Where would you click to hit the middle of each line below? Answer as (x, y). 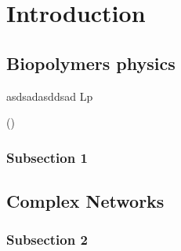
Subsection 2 (47, 240)
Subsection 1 (47, 157)
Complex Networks (85, 201)
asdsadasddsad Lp (50, 96)
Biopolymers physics (91, 63)
